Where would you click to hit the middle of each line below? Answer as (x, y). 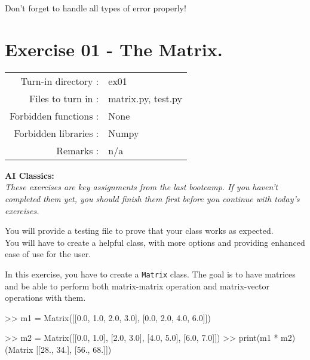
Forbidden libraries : (56, 133)
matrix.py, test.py (145, 98)
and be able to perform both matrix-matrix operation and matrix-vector (137, 286)
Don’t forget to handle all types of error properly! (96, 8)
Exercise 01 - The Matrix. (114, 49)
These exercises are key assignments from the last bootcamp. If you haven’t (141, 187)
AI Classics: (30, 175)
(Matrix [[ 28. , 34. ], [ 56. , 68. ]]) (58, 349)
